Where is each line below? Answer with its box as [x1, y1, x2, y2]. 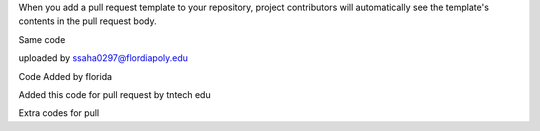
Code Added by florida [18, 70, 113, 82]
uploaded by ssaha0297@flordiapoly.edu [18, 52, 189, 64]
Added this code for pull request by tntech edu [18, 88, 211, 100]
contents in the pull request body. [18, 15, 157, 27]
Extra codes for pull [18, 107, 100, 119]
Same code [18, 33, 66, 45]
